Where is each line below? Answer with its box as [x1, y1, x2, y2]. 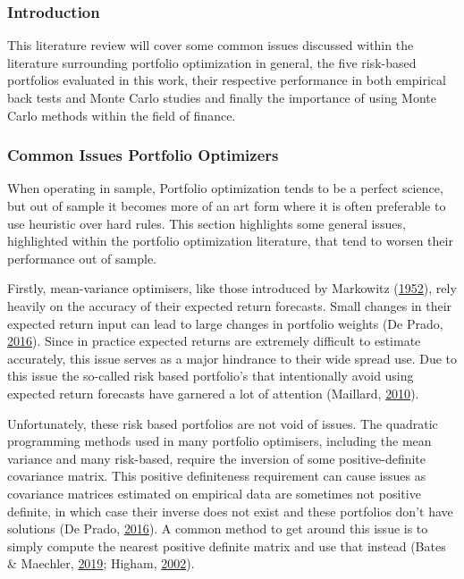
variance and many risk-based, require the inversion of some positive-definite [7, 449, 426, 467]
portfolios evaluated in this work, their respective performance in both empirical [7, 71, 446, 89]
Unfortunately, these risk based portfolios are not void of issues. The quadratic [7, 414, 438, 432]
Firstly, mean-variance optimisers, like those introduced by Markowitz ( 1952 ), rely [7, 279, 457, 298]
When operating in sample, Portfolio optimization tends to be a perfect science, [7, 179, 443, 197]
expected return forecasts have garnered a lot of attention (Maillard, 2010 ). [7, 383, 419, 402]
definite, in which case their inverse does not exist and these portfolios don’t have [7, 501, 453, 520]
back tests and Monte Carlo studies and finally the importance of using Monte [7, 88, 436, 106]
